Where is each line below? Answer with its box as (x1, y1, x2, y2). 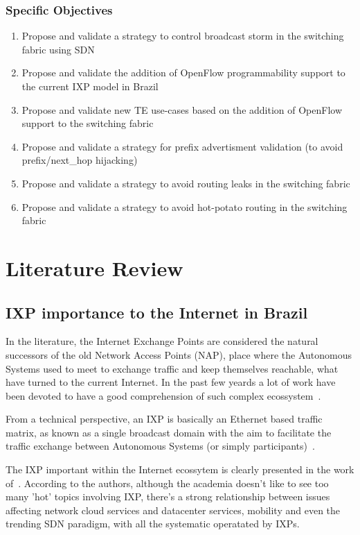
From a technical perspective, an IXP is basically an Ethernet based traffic (6, 411, 323, 426)
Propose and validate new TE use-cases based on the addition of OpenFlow (21, 102, 343, 117)
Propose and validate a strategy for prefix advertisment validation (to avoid (21, 139, 343, 153)
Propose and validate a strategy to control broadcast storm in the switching (21, 28, 344, 43)
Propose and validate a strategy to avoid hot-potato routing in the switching (21, 199, 348, 214)
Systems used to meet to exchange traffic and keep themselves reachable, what (6, 361, 339, 375)
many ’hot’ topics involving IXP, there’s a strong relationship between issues (6, 489, 330, 504)
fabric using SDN (21, 42, 95, 56)
